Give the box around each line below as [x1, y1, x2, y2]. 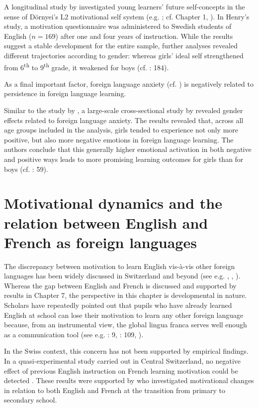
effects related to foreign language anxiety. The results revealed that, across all [4, 115, 244, 125]
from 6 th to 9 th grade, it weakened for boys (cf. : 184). [4, 60, 169, 72]
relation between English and [4, 212, 208, 233]
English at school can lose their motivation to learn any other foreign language [4, 309, 244, 320]
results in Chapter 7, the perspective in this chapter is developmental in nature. [4, 290, 247, 300]
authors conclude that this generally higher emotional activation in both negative [4, 144, 252, 154]
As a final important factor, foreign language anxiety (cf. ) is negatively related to [4, 78, 254, 89]
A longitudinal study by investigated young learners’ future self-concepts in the [4, 1, 245, 11]
